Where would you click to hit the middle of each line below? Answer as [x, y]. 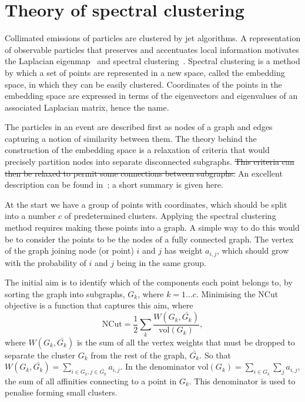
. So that [215, 355]
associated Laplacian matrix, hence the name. [87, 107]
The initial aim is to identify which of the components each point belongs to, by [149, 282]
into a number [30, 216]
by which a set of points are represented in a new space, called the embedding [145, 72]
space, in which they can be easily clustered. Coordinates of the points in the [143, 84]
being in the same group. [161, 262]
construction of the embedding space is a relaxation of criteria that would [137, 150]
